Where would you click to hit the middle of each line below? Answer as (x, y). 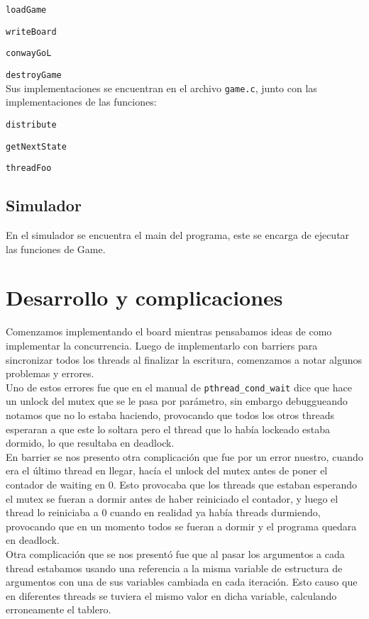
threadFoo (29, 168)
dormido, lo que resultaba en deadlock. (90, 443)
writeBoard (31, 32)
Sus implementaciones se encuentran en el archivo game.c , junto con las (161, 88)
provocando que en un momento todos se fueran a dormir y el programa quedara (181, 526)
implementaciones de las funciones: (81, 102)
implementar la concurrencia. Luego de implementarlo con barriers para (162, 345)
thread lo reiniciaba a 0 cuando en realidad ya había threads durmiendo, (163, 512)
